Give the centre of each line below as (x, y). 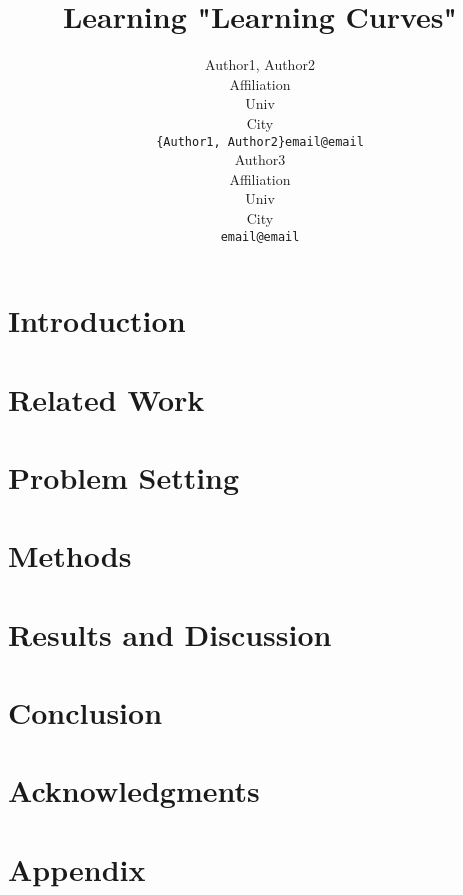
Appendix (77, 868)
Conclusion (85, 712)
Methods (70, 555)
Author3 (260, 159)
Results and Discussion (170, 633)
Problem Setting (124, 476)
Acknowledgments (134, 790)
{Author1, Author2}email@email (260, 141)
